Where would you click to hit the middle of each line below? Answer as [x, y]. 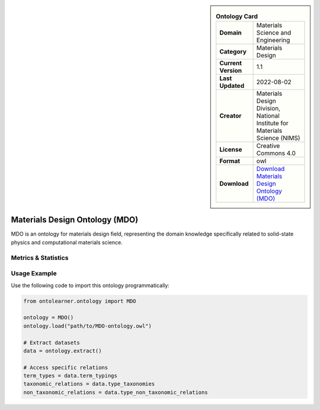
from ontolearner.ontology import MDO [80, 301]
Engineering [273, 40]
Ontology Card [237, 17]
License [231, 150]
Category [233, 52]
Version [231, 71]
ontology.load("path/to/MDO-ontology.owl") [88, 326]
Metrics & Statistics [40, 258]
